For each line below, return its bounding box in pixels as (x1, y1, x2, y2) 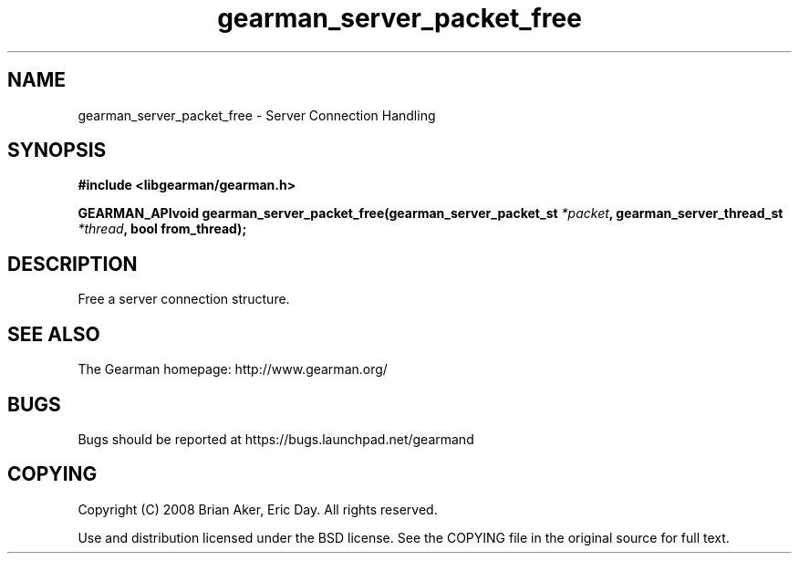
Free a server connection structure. (78, 291, 290, 307)
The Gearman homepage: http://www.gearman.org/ (78, 361, 388, 378)
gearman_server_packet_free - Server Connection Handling (78, 107, 436, 123)
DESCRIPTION (7, 252, 138, 275)
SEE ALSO (7, 322, 100, 346)
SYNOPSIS (7, 139, 107, 162)
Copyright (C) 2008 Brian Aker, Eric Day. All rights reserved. (78, 501, 438, 517)
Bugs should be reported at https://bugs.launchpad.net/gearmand (78, 431, 474, 447)
